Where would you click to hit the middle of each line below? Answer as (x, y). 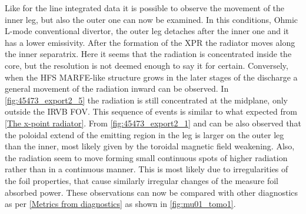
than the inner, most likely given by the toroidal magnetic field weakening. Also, (150, 146)
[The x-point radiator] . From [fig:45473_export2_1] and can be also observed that (153, 123)
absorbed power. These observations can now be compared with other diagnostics (152, 192)
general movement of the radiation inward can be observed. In (117, 88)
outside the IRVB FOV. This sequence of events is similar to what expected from (151, 111)
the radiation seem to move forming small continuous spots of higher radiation (146, 157)
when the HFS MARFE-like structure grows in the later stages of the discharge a (151, 77)
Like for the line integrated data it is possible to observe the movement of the (145, 8)
